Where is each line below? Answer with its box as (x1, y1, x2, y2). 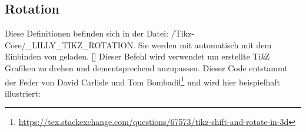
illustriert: (5, 87, 41, 99)
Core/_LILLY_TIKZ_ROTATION (5, 38, 134, 51)
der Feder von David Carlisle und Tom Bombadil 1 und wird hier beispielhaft (5, 74, 281, 88)
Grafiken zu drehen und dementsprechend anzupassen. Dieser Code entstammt (5, 61, 288, 74)
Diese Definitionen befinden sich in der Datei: (5, 27, 169, 39)
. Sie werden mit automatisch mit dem (133, 38, 272, 51)
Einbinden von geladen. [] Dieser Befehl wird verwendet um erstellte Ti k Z (5, 50, 270, 62)
